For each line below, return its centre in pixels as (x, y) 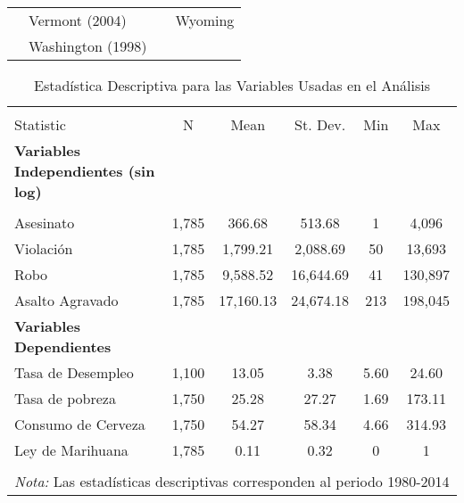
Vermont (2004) (78, 20)
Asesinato (45, 223)
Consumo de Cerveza (80, 424)
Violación (44, 248)
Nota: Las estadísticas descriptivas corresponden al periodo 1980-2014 (232, 481)
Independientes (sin (85, 171)
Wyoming (205, 20)
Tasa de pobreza (65, 398)
